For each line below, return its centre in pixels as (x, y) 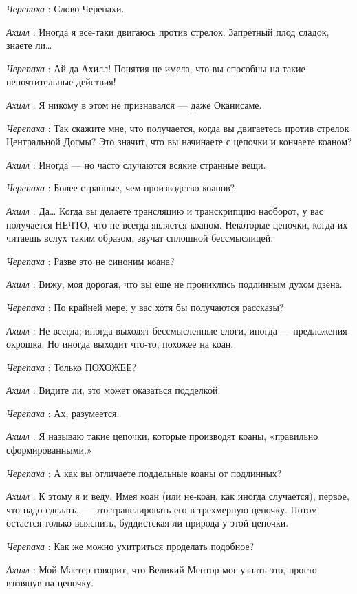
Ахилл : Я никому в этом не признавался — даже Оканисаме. (134, 104)
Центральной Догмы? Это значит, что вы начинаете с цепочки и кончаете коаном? (179, 141)
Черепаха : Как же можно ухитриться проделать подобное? (130, 546)
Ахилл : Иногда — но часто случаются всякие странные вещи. (136, 164)
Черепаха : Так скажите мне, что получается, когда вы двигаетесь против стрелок (178, 128)
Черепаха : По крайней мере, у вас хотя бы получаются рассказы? (145, 307)
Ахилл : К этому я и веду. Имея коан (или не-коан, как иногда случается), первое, (178, 496)
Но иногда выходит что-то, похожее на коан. (140, 344)
